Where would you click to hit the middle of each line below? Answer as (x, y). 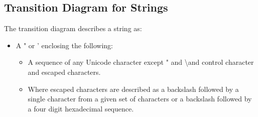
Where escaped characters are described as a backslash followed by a (133, 89)
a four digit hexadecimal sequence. (81, 108)
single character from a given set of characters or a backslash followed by (140, 99)
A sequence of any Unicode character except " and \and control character (141, 62)
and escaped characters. (64, 72)
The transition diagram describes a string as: (73, 28)
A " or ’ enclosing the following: (64, 45)
